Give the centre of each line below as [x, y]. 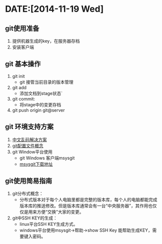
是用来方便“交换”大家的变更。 [54, 212]
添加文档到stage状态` [41, 93]
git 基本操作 [23, 64]
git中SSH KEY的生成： [35, 218]
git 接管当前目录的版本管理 [46, 82]
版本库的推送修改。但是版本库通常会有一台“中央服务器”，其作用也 [86, 206]
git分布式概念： [28, 194]
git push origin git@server [39, 110]
